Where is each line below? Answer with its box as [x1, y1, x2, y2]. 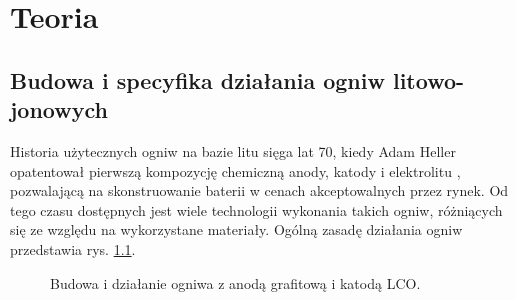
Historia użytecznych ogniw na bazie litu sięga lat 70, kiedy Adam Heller [10, 140, 456, 161]
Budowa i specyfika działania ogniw [10, 64, 385, 95]
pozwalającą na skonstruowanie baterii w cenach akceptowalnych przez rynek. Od [10, 180, 509, 201]
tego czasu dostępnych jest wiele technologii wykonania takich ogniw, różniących [10, 199, 503, 220]
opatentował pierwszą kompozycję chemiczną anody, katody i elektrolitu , [10, 160, 461, 181]
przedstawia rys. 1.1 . [10, 238, 136, 259]
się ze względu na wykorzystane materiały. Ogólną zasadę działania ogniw [10, 219, 463, 240]
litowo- [392, 64, 465, 95]
